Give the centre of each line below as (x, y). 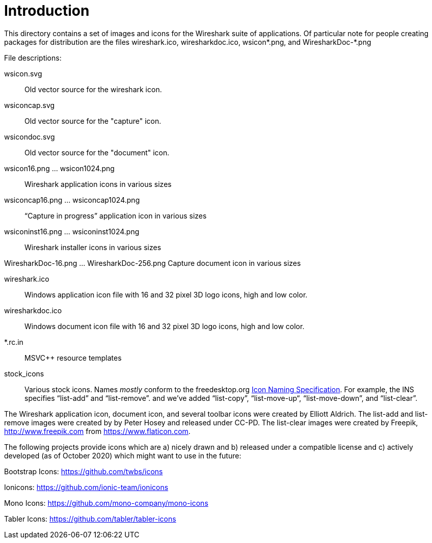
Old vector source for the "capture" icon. (93, 121)
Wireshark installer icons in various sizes (93, 247)
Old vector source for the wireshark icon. (93, 89)
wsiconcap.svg (30, 105)
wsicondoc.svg (30, 137)
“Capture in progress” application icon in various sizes (116, 215)
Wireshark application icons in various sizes (98, 184)
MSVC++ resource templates (73, 358)
